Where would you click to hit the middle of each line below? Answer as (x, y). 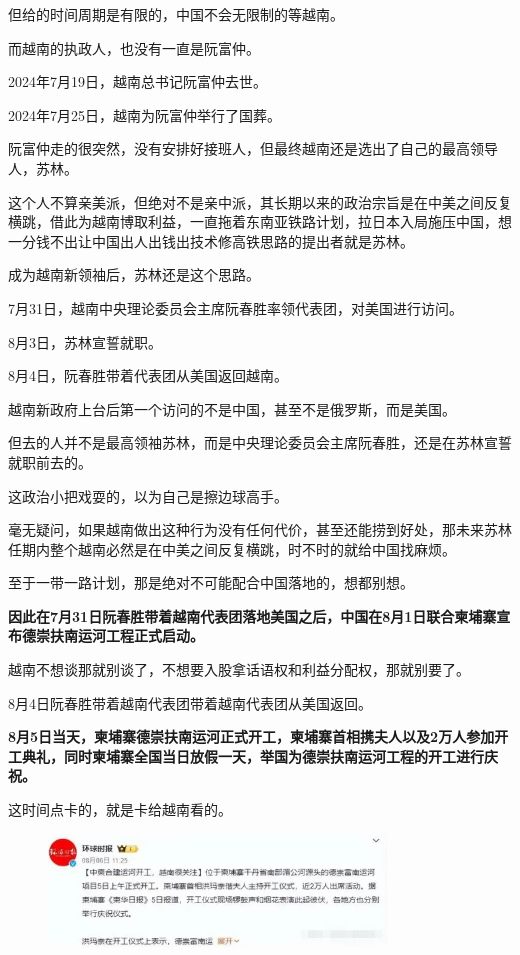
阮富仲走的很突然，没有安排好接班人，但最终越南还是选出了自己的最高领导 (253, 148)
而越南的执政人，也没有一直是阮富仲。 (134, 47)
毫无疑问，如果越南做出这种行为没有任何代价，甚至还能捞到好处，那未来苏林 (260, 529)
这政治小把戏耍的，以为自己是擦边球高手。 (148, 495)
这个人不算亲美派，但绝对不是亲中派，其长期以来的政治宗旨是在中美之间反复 (260, 201)
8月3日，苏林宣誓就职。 (85, 341)
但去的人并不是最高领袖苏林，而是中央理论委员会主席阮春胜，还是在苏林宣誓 (260, 442)
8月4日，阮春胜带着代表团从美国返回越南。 (148, 375)
